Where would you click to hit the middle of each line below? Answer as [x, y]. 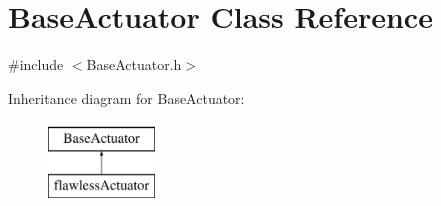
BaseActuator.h [134, 64]
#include [36, 64]
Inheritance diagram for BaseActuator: [126, 97]
